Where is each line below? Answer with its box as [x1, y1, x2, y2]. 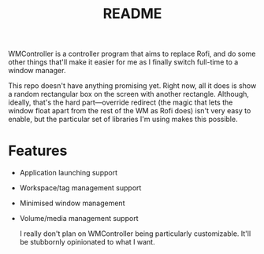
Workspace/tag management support [19, 183, 142, 193]
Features [8, 142, 68, 160]
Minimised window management [19, 198, 125, 208]
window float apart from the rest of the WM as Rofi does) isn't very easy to [8, 106, 251, 116]
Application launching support [19, 168, 118, 178]
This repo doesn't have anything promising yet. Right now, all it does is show [8, 81, 257, 90]
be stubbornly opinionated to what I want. [19, 237, 155, 247]
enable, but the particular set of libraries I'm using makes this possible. [8, 115, 238, 124]
